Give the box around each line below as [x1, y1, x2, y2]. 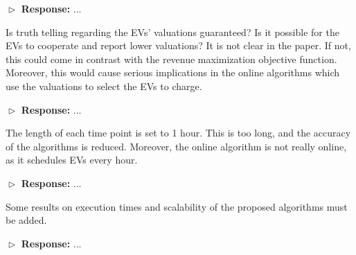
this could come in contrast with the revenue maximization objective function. [6, 51, 337, 66]
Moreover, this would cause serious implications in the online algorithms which [6, 65, 340, 80]
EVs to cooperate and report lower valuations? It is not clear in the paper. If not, [6, 38, 351, 53]
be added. [6, 213, 47, 227]
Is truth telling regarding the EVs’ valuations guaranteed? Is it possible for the [6, 24, 339, 39]
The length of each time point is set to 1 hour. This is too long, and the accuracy [6, 125, 351, 140]
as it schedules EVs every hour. [6, 152, 138, 167]
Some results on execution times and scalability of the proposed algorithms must [6, 199, 348, 213]
